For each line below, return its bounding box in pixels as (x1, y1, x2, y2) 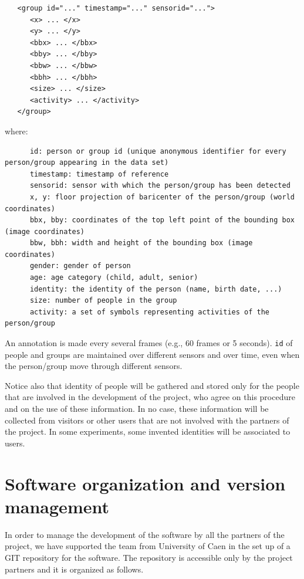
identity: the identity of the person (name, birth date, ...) (29, 285, 282, 293)
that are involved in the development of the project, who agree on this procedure (5, 391, 295, 403)
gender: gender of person (29, 262, 131, 270)
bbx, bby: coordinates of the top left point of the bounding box (29, 216, 295, 225)
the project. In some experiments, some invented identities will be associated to (5, 425, 291, 438)
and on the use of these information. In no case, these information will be (5, 402, 269, 415)
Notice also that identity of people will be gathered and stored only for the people (5, 379, 299, 391)
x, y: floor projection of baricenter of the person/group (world (29, 192, 295, 201)
